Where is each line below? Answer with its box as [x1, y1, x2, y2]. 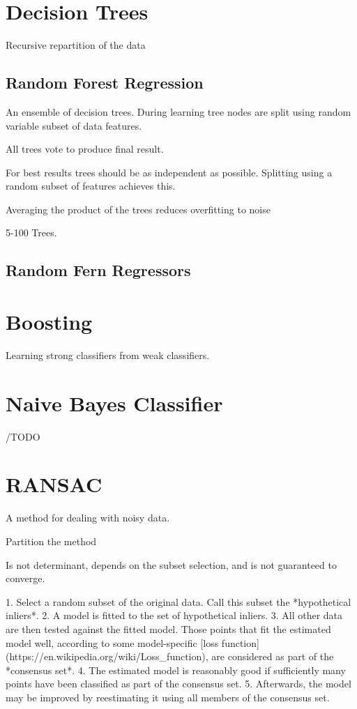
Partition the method [6, 534, 97, 549]
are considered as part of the [211, 649, 334, 664]
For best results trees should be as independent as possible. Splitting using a [6, 165, 333, 179]
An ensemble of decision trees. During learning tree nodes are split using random [6, 104, 351, 119]
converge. [6, 571, 45, 586]
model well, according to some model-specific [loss [6, 635, 219, 650]
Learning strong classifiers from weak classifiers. [6, 347, 210, 362]
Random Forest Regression [6, 72, 204, 93]
